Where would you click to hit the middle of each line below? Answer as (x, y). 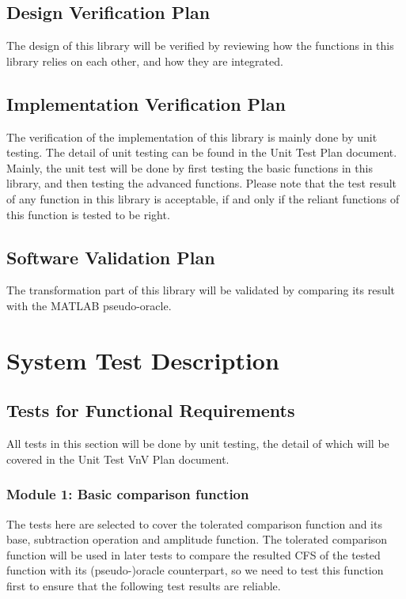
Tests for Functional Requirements (151, 410)
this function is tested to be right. (88, 214)
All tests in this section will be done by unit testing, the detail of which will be (198, 444)
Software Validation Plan (111, 257)
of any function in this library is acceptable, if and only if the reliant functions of (203, 198)
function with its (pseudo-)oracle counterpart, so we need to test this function (195, 570)
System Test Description (143, 360)
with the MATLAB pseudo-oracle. (89, 305)
